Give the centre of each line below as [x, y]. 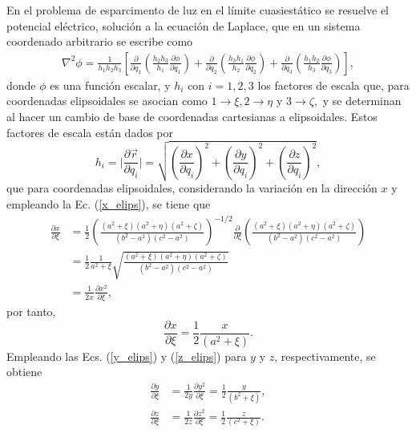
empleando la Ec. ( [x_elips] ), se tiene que [109, 203]
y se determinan [362, 101]
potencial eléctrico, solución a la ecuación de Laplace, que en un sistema [184, 25]
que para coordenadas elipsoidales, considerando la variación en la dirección [192, 188]
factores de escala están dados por [90, 132]
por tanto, [31, 312]
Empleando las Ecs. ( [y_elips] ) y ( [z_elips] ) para [127, 356]
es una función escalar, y [110, 85]
